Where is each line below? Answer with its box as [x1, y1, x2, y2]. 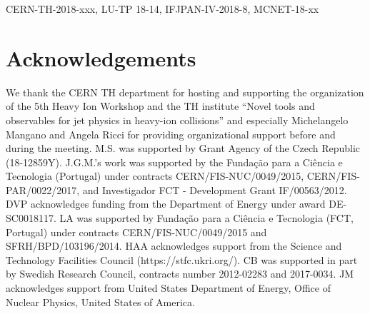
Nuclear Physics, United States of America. [6, 294, 195, 309]
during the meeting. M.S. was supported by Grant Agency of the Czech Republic [6, 141, 361, 156]
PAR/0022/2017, [6, 182, 80, 197]
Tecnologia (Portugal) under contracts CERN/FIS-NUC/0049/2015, [6, 168, 304, 183]
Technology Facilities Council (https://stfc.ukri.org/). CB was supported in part [6, 252, 358, 267]
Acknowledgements [6, 43, 196, 72]
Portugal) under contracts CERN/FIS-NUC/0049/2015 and [6, 224, 267, 239]
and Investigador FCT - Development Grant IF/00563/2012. [82, 182, 347, 197]
